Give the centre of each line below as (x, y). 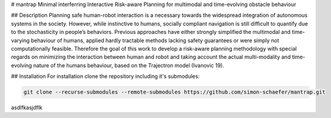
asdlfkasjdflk (27, 108)
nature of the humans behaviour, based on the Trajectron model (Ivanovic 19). (129, 65)
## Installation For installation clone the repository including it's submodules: (105, 76)
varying (20, 40)
